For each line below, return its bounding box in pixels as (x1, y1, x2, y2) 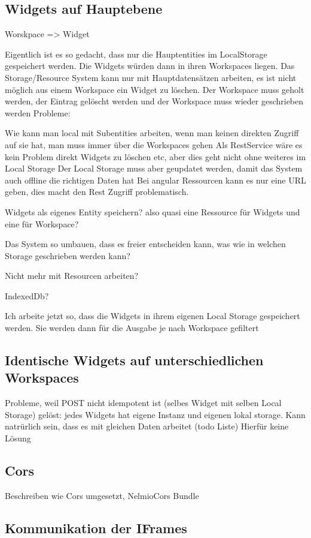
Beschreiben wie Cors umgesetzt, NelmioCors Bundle (5, 489, 199, 501)
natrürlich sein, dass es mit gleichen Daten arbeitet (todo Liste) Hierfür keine (5, 420, 289, 432)
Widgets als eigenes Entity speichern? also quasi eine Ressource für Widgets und (5, 205, 300, 218)
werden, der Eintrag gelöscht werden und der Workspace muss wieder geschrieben (5, 95, 304, 107)
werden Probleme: (5, 106, 71, 119)
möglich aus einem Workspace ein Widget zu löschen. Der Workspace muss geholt (5, 83, 304, 95)
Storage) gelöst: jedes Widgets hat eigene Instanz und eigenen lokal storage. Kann (5, 408, 306, 420)
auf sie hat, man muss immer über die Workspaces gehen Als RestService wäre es (5, 138, 303, 151)
